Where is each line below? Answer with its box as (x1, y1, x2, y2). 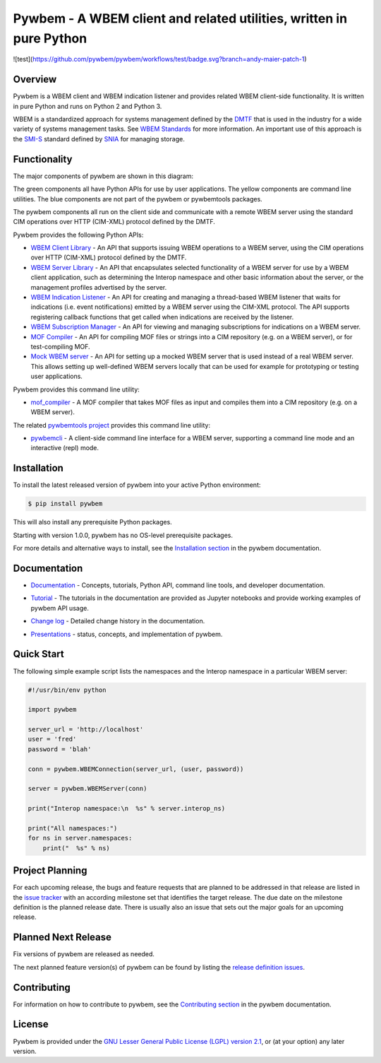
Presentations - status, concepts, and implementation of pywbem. (30, 630, 223, 638)
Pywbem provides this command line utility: (13, 385, 140, 394)
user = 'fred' (28, 735, 77, 744)
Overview (13, 74, 57, 86)
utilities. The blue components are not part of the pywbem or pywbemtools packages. (13, 194, 262, 203)
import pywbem (28, 705, 77, 714)
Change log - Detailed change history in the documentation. (30, 617, 205, 626)
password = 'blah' (28, 745, 92, 753)
